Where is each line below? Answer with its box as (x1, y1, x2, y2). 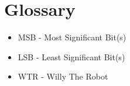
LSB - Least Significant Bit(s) (18, 50, 125, 63)
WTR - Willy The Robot (18, 70, 108, 82)
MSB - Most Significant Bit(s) (18, 31, 126, 43)
